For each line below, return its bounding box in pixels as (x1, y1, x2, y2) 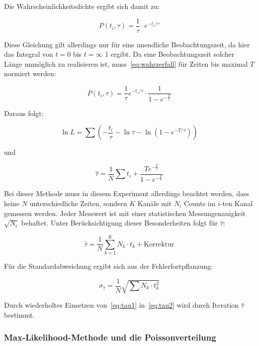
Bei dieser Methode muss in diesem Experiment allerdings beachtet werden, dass (4, 188, 249, 199)
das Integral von (4, 49, 53, 59)
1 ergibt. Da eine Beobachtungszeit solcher (105, 49, 235, 59)
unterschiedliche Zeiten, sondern (29, 198, 127, 209)
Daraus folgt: (4, 108, 44, 118)
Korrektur (144, 240, 174, 248)
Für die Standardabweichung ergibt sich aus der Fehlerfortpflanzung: (4, 260, 213, 271)
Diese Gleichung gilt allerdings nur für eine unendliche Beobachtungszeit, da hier (4, 39, 250, 49)
